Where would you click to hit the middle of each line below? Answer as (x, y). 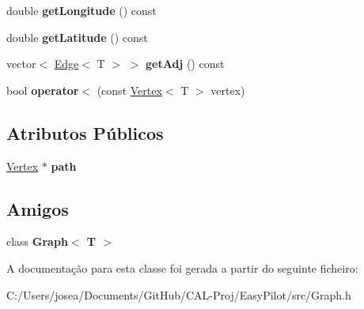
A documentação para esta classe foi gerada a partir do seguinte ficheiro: (182, 268)
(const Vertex (129, 90)
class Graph (37, 241)
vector (21, 64)
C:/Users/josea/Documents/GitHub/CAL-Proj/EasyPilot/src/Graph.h (179, 294)
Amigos (38, 208)
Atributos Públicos (85, 132)
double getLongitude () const (82, 10)
